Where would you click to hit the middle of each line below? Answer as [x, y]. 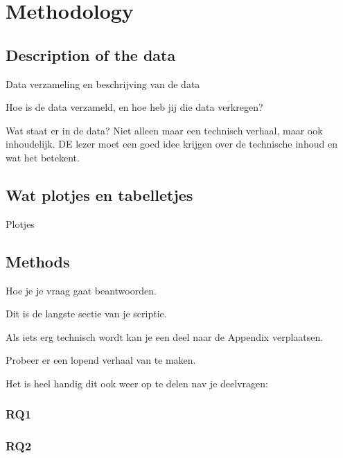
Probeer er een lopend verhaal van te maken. [101, 360]
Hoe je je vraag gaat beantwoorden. [81, 290]
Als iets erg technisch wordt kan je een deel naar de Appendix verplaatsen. [165, 336]
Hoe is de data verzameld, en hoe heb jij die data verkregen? [134, 107]
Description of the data [91, 54]
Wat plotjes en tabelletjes [99, 194]
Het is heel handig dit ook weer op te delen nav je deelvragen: [137, 383]
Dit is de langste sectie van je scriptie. [86, 314]
